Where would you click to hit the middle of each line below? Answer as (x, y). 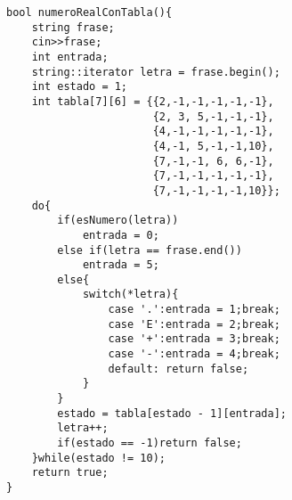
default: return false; (178, 369)
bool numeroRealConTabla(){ (89, 12)
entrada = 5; (121, 265)
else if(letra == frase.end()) (150, 250)
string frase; (73, 27)
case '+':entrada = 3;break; (194, 339)
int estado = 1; (80, 87)
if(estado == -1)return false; (150, 443)
